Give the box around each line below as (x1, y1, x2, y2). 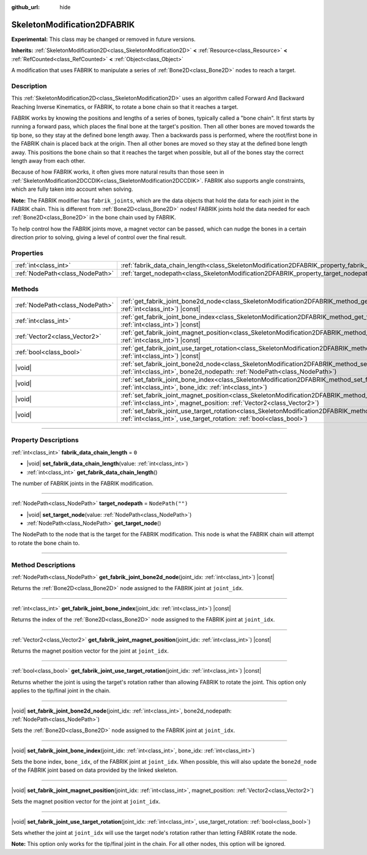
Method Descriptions (11, 560, 76, 569)
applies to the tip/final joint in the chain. (11, 687, 111, 694)
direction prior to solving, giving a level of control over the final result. (11, 234, 187, 241)
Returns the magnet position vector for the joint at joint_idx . (11, 647, 169, 654)
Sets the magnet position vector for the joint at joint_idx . (11, 798, 161, 805)
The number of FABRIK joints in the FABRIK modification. (11, 479, 154, 487)
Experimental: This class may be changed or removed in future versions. (11, 35, 196, 43)
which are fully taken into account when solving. (11, 185, 133, 193)
